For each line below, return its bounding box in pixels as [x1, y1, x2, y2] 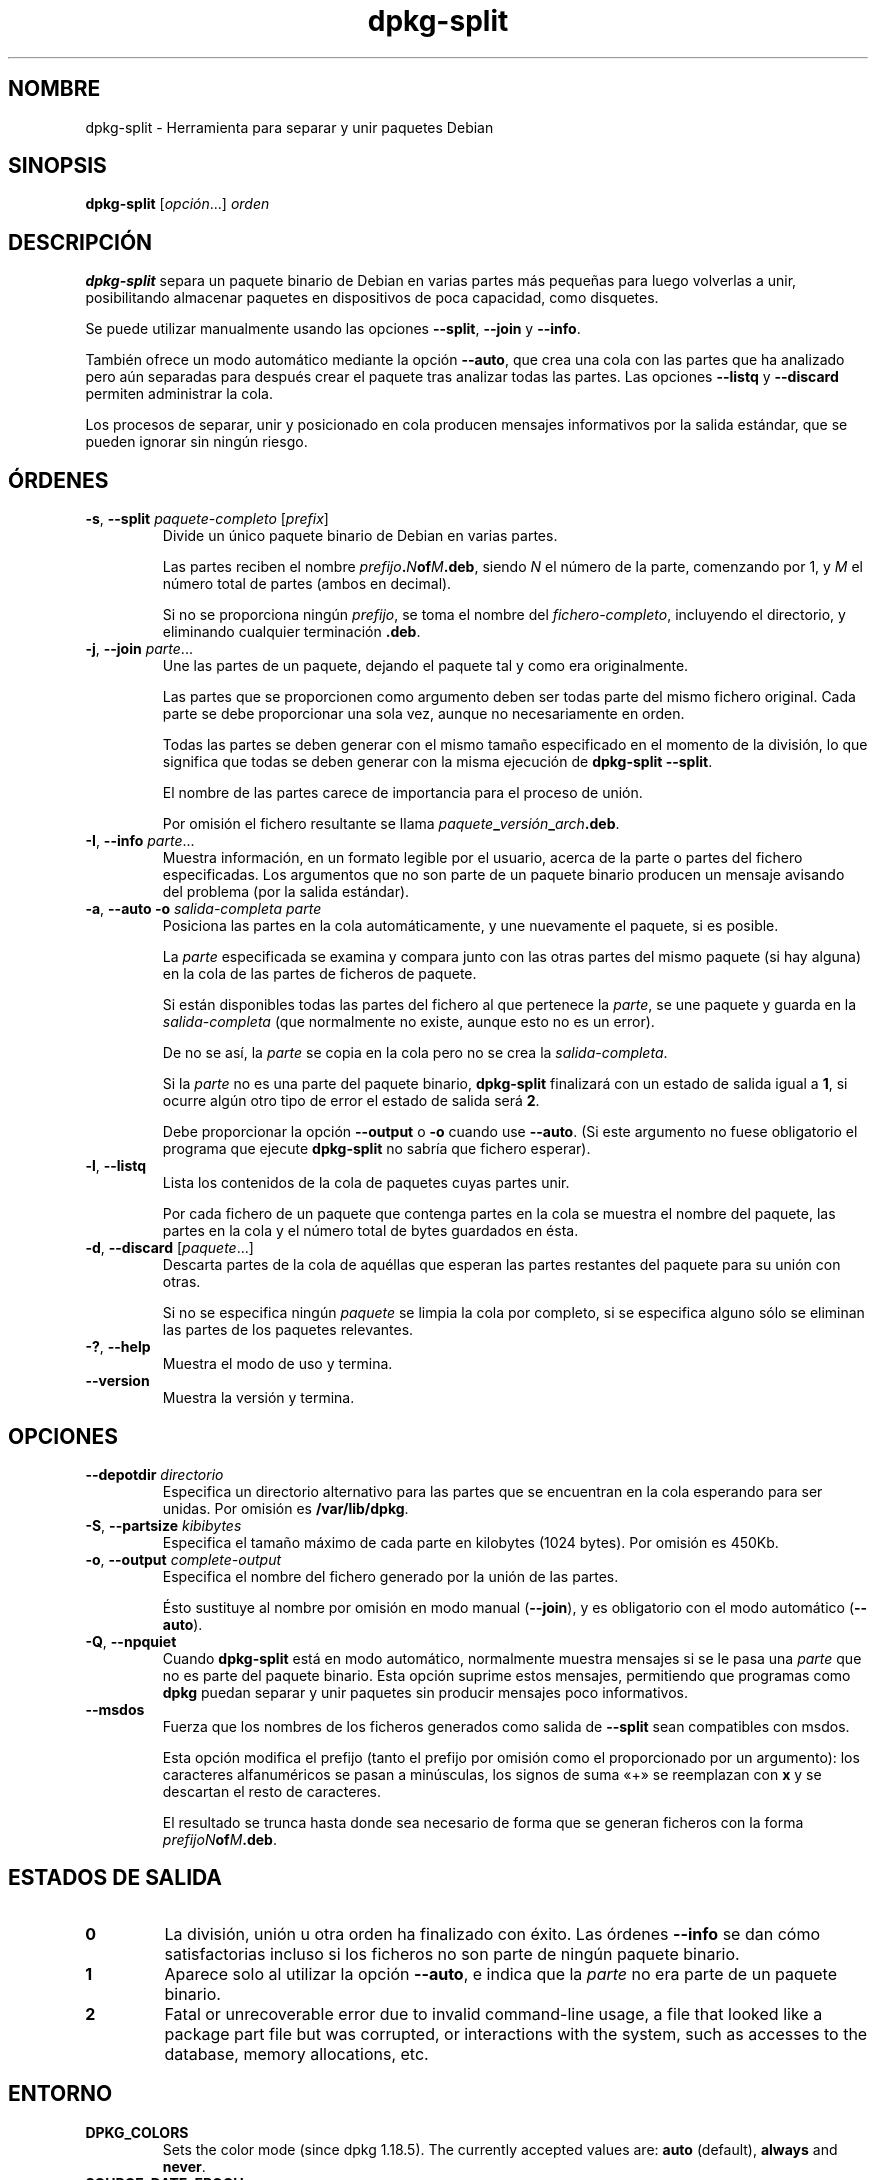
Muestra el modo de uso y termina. [162, 1355, 393, 1373]
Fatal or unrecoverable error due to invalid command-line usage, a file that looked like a [164, 2003, 823, 2024]
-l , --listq [85, 1157, 147, 1175]
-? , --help [85, 1338, 151, 1356]
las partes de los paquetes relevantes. [162, 1321, 414, 1339]
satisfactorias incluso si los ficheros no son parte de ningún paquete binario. [164, 1943, 740, 1964]
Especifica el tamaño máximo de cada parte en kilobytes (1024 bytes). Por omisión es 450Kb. [162, 1533, 779, 1551]
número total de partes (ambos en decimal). [162, 575, 452, 593]
